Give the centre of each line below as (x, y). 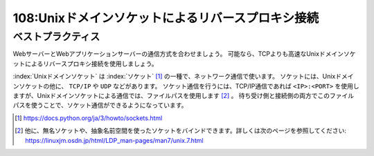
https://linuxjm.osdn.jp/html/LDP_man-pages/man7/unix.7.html (114, 140)
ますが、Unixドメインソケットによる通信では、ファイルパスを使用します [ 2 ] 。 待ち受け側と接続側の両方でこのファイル (184, 95)
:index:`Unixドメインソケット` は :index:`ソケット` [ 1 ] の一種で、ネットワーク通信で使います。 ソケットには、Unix (174, 77)
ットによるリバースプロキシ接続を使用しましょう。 (86, 64)
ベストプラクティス (56, 37)
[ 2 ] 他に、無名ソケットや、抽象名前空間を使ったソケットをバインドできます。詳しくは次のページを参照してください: (180, 130)
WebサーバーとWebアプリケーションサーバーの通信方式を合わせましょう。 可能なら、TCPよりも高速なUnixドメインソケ (184, 54)
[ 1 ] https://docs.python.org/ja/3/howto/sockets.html (89, 118)
